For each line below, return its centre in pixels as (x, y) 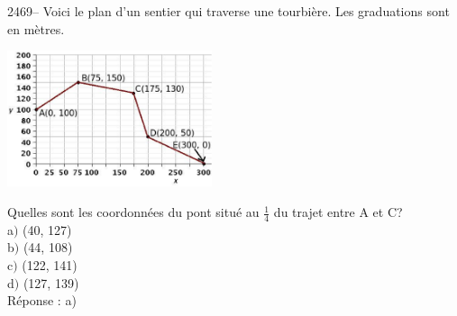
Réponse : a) (42, 300)
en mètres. (36, 28)
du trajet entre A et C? (338, 212)
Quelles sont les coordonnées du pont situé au (133, 212)
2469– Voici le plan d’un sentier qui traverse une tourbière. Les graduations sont (228, 11)
